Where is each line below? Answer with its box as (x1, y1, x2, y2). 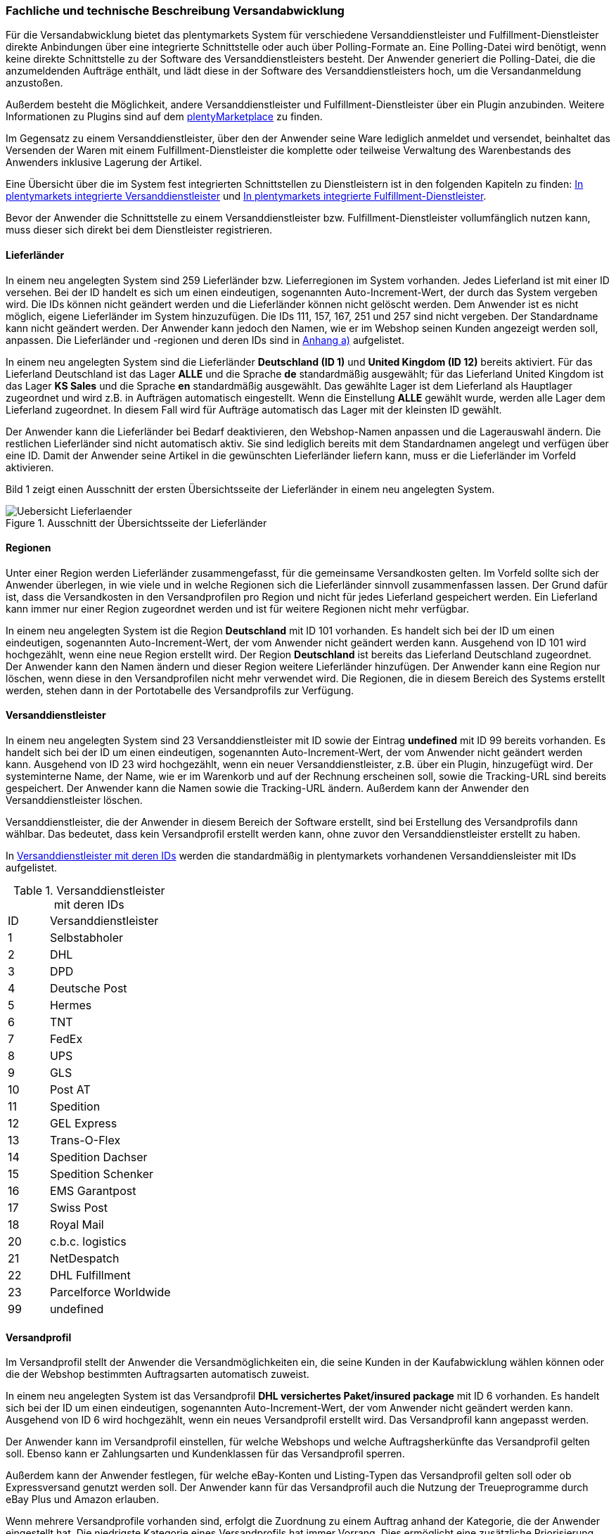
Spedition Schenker (49, 1167, 154, 1182)
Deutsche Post (49, 981, 127, 996)
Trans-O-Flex (49, 1133, 121, 1148)
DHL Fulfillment (49, 1268, 131, 1283)
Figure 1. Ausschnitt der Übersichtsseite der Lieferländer (6, 516, 267, 529)
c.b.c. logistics (49, 1234, 127, 1249)
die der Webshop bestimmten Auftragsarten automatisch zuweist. (6, 1368, 309, 1381)
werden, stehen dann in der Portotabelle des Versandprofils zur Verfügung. (6, 684, 354, 696)
